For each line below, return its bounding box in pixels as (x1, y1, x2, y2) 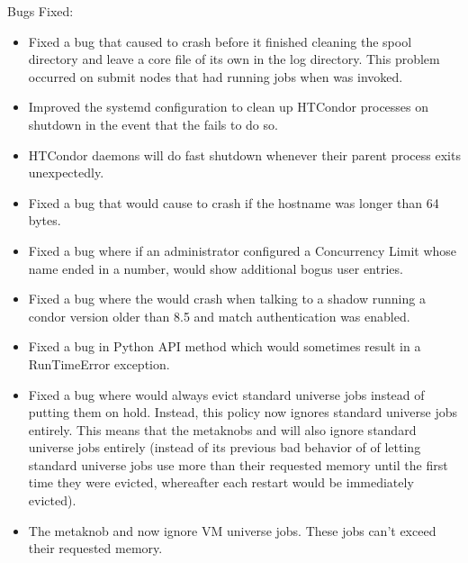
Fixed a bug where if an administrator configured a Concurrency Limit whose (28, 241, 457, 259)
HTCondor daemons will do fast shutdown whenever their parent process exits (28, 145, 461, 164)
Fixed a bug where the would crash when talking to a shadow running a (28, 289, 426, 308)
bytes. (28, 211, 61, 230)
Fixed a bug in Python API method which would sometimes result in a (28, 337, 421, 356)
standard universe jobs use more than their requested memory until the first (28, 455, 448, 474)
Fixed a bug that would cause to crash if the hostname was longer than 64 (28, 193, 439, 212)
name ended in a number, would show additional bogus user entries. (28, 259, 403, 277)
